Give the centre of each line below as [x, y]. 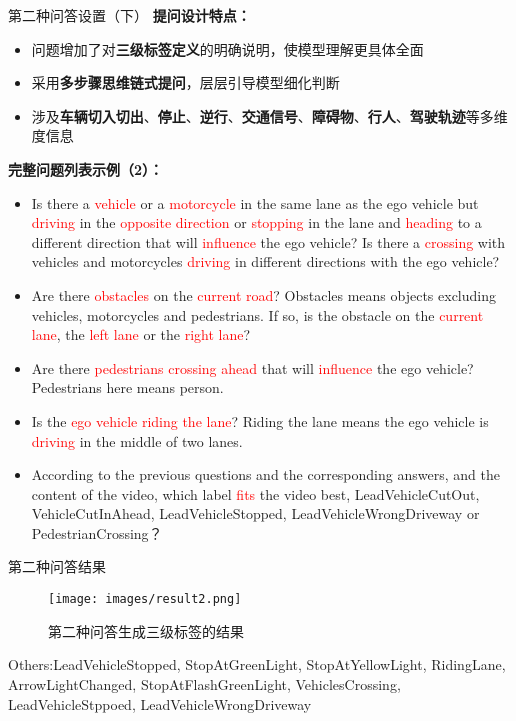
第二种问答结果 [57, 566]
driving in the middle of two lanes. [137, 440]
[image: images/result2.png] [145, 599]
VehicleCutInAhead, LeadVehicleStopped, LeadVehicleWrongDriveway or [255, 513]
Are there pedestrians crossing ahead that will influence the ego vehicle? [252, 367]
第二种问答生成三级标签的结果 [146, 630]
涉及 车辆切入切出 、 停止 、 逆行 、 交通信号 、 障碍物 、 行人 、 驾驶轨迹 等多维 [269, 115]
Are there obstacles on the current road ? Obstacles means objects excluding [263, 294]
